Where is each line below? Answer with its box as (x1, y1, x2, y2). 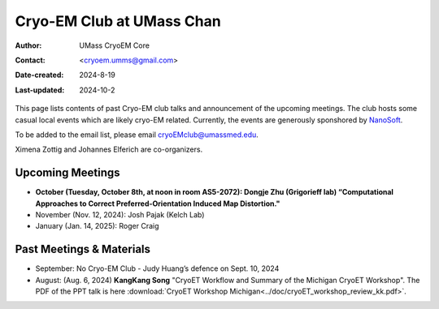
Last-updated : (15, 85, 65, 95)
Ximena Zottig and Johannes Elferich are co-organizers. (15, 144, 203, 154)
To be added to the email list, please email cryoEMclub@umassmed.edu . (15, 130, 259, 139)
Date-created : (15, 70, 64, 80)
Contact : (15, 55, 46, 65)
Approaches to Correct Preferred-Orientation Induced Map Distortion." (35, 199, 280, 208)
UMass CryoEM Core (79, 41, 150, 50)
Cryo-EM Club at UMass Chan (15, 12, 221, 30)
